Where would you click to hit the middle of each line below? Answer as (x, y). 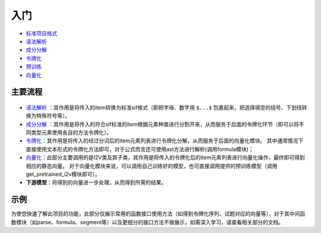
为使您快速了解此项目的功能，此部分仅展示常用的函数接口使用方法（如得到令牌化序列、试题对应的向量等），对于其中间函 (158, 214)
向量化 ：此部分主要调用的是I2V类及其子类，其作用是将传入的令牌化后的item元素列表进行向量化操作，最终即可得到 (166, 157)
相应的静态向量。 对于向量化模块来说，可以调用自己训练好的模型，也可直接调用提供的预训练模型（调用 (152, 166)
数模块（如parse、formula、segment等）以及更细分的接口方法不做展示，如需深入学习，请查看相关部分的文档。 (147, 222)
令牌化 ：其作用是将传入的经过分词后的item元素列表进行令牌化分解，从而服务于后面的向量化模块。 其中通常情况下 (165, 141)
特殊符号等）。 (53, 116)
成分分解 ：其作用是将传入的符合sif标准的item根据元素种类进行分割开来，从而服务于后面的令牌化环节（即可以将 (163, 124)
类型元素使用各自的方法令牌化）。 (71, 133)
